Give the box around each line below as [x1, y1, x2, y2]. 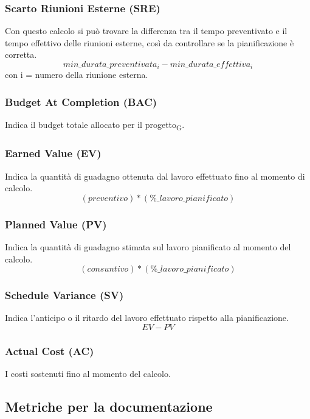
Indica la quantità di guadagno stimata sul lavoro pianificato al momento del [5, 241, 291, 253]
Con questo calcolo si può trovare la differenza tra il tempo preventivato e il [5, 24, 288, 37]
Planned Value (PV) [5, 216, 107, 231]
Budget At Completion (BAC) [5, 94, 157, 109]
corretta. [5, 48, 37, 61]
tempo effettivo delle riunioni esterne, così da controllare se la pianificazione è [5, 36, 294, 49]
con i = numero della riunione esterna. [5, 68, 148, 81]
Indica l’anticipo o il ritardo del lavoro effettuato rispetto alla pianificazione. [5, 311, 289, 324]
